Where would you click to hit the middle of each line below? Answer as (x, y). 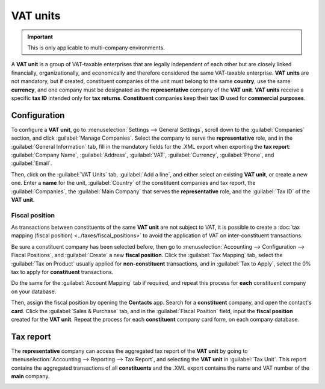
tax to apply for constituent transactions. (62, 272)
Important (40, 37)
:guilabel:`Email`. (32, 163)
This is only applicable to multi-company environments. (96, 48)
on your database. (34, 291)
